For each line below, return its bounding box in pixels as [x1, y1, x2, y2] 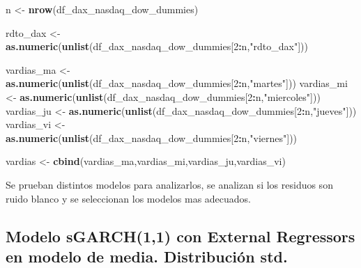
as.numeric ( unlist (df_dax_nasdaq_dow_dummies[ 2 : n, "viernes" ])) [6, 130, 298, 145]
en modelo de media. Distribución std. [6, 245, 288, 267]
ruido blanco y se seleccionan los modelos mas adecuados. [6, 191, 252, 205]
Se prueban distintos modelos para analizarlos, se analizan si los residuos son [6, 177, 333, 191]
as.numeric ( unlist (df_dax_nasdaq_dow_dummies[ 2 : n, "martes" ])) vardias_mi [6, 76, 348, 90]
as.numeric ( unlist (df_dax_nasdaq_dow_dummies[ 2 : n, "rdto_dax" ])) [6, 39, 308, 54]
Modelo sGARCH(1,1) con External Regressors [6, 225, 355, 246]
